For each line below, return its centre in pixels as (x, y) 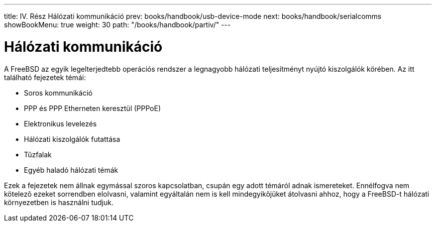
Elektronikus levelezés (60, 123)
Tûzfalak (38, 154)
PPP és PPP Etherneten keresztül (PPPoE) (92, 108)
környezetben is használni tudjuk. (59, 202)
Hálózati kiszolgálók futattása (72, 139)
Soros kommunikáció (58, 93)
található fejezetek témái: (45, 77)
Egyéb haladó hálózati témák (71, 170)
